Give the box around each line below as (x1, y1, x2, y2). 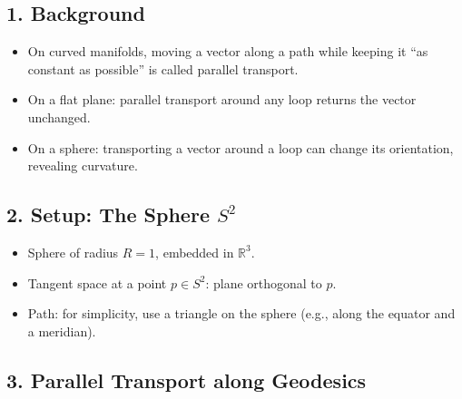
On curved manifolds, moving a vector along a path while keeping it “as (27, 42, 428, 61)
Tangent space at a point (27, 273, 167, 292)
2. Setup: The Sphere (6, 200, 210, 229)
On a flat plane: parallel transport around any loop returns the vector (27, 90, 417, 109)
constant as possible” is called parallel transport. (27, 59, 299, 78)
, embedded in (155, 242, 234, 261)
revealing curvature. (27, 156, 138, 175)
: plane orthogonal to (205, 273, 322, 292)
